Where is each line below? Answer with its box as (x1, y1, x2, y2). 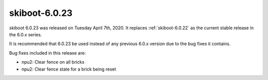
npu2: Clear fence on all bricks (21, 59, 84, 65)
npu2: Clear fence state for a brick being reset (21, 66, 116, 72)
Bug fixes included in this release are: (9, 50, 86, 56)
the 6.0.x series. (9, 31, 42, 37)
